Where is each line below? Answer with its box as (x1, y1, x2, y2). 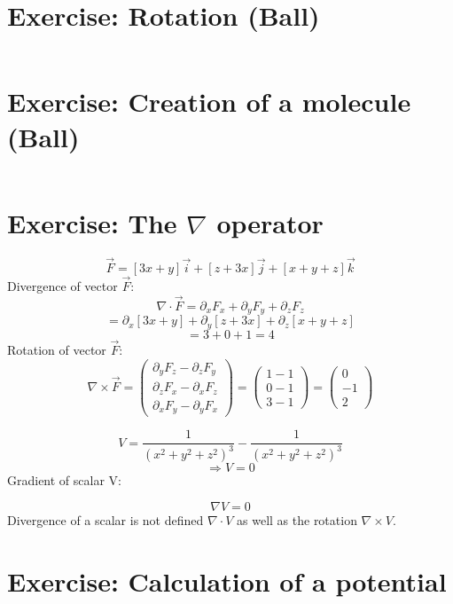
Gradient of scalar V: (7, 471, 121, 490)
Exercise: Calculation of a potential (7, 562, 447, 599)
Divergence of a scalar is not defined (7, 511, 204, 529)
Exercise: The (7, 204, 177, 240)
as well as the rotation (237, 511, 357, 529)
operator (216, 204, 324, 240)
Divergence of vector (7, 277, 118, 294)
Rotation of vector (7, 340, 106, 358)
